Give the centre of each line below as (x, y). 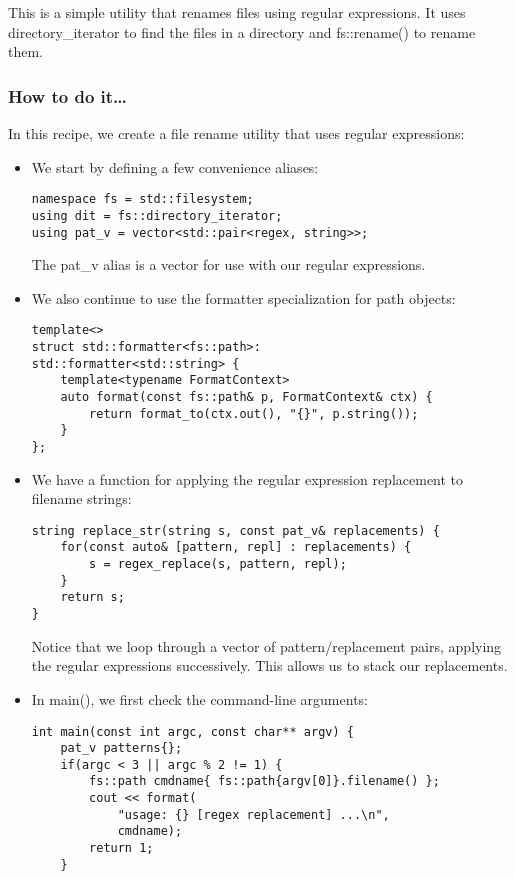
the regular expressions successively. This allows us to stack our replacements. (269, 665)
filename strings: (81, 498)
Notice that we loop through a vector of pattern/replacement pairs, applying (266, 645)
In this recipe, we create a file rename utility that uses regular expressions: (236, 133)
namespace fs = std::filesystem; (142, 199)
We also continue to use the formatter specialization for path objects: (243, 297)
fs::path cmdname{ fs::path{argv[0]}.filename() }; (264, 781)
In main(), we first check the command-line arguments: (199, 698)
